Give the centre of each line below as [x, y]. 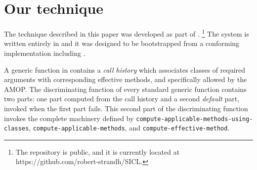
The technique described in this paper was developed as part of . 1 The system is [127, 33]
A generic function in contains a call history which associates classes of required [125, 69]
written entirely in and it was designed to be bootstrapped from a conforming [122, 43]
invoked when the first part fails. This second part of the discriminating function [126, 108]
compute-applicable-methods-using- [194, 119]
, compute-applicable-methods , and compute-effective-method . [129, 128]
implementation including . [45, 53]
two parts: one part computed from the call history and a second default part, [122, 99]
